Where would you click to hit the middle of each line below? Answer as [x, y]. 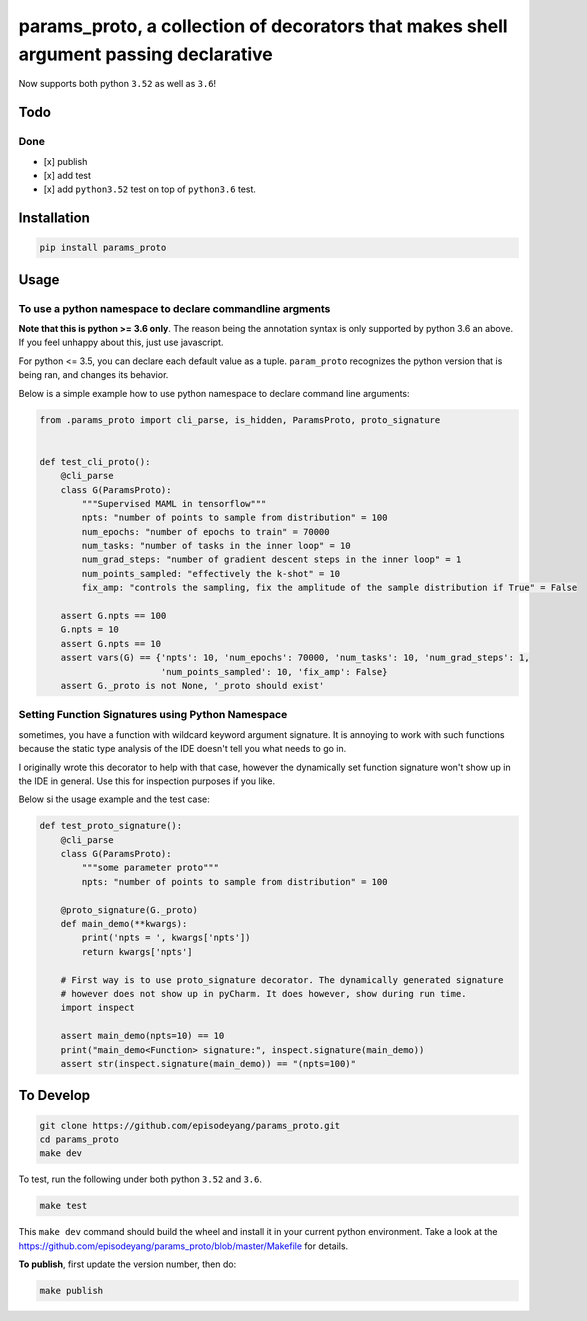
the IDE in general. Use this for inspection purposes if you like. [146, 781]
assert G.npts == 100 [113, 616]
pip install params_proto [103, 248]
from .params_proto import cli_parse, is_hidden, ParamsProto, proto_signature [240, 419]
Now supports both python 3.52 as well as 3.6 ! [117, 84]
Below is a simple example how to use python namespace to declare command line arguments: [214, 393]
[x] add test [67, 175]
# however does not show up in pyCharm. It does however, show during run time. [263, 993]
